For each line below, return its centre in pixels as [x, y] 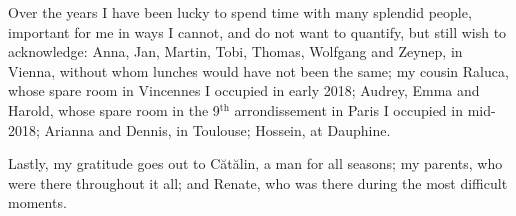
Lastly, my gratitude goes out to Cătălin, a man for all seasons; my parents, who [255, 163]
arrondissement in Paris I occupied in [348, 109]
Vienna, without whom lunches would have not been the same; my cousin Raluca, [258, 70]
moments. [37, 202]
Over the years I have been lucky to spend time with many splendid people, [240, 12]
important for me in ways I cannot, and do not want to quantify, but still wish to [257, 31]
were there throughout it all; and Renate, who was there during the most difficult [258, 182]
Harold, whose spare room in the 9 [114, 109]
